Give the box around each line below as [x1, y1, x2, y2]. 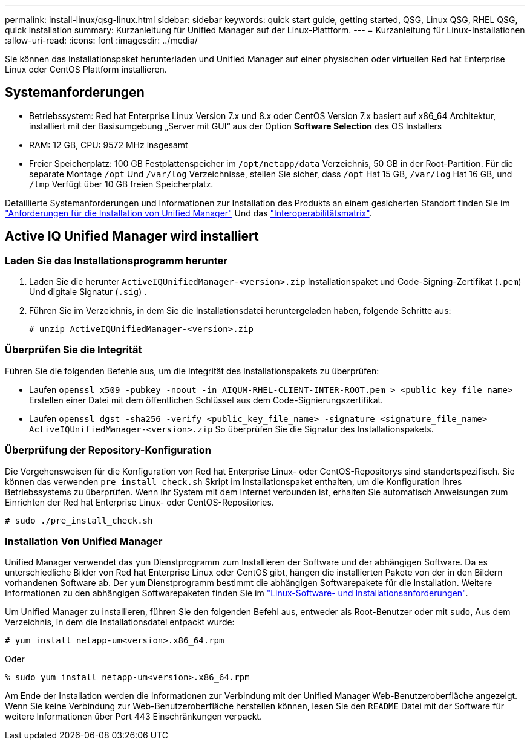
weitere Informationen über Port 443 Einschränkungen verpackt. [5, 711, 262, 722]
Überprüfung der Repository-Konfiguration [5, 444, 212, 457]
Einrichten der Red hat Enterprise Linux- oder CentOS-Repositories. [5, 496, 274, 507]
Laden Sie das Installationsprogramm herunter [5, 254, 227, 267]
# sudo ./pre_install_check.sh [5, 515, 153, 525]
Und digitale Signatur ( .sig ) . [29, 287, 147, 298]
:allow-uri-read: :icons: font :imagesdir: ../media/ [5, 35, 198, 45]
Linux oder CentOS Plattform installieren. [5, 64, 167, 74]
